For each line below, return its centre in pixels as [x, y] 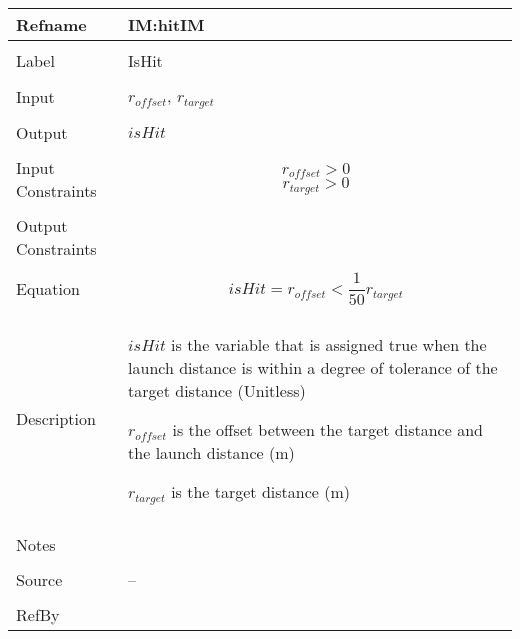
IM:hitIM [166, 24]
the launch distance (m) [211, 452]
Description [56, 419]
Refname [51, 24]
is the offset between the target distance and [327, 429]
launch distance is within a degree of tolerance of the [313, 367]
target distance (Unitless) [217, 390]
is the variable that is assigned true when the [329, 344]
